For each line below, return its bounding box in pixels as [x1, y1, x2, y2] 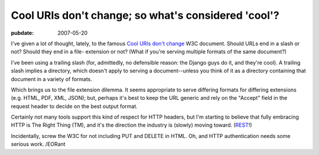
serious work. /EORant [11, 141, 66, 148]
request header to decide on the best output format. [11, 103, 138, 110]
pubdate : [11, 29, 34, 36]
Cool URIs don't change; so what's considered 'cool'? [11, 9, 280, 22]
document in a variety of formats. [11, 75, 93, 82]
